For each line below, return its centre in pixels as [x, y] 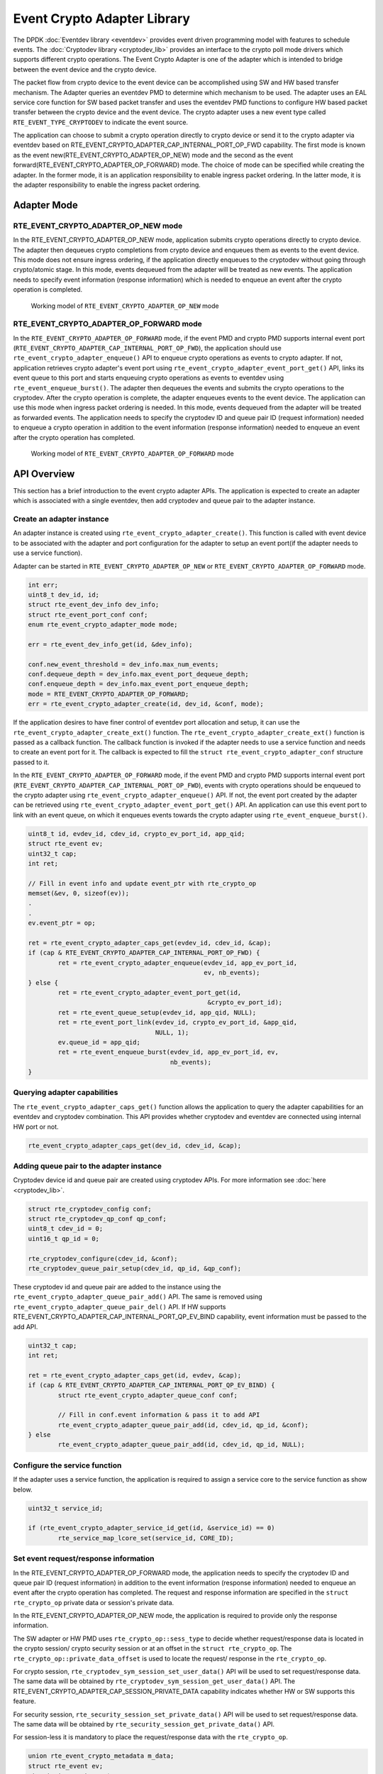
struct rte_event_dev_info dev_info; [94, 605]
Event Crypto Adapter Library [102, 18]
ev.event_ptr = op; [62, 923]
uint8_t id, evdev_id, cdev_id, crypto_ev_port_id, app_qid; [137, 833]
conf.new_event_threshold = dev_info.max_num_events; [123, 664]
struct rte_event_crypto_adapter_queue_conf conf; [148, 1395]
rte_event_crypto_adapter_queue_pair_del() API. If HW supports [120, 1306]
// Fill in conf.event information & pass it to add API [159, 1415]
